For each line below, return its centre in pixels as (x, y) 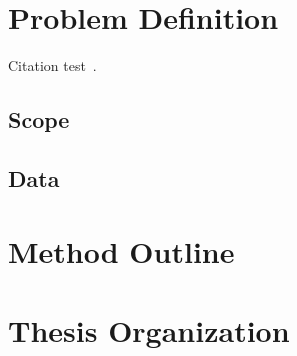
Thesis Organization (149, 329)
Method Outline (121, 251)
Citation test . (52, 65)
